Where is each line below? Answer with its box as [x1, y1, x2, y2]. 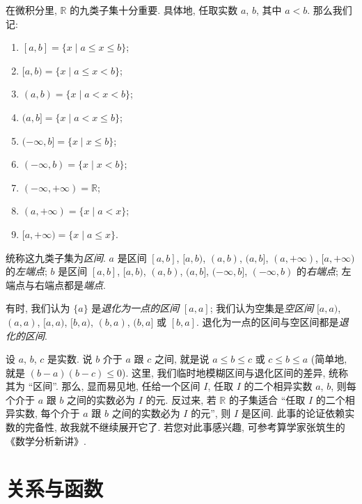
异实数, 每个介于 [6, 406, 80, 420]
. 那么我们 [307, 3, 352, 17]
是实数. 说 [47, 352, 93, 366]
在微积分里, [6, 3, 57, 17]
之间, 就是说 [154, 352, 210, 366]
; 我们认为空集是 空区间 [210, 301, 314, 315]
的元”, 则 [191, 406, 231, 420]
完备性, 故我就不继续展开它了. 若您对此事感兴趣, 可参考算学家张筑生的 [24, 420, 345, 434]
